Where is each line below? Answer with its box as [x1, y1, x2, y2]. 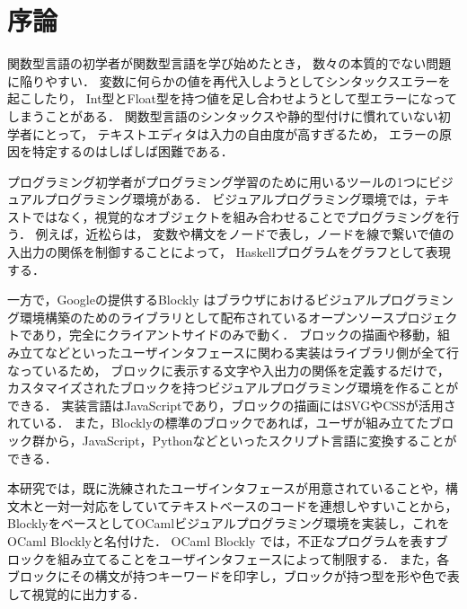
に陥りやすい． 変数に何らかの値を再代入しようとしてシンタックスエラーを [7, 71, 451, 90]
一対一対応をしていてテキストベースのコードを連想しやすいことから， [44, 496, 458, 515]
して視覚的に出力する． [7, 584, 145, 603]
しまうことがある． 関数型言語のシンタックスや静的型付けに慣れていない [7, 106, 438, 125]
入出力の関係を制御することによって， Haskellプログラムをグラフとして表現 [7, 243, 451, 261]
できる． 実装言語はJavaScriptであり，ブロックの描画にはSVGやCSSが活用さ [7, 395, 456, 414]
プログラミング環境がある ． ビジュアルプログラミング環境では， [44, 190, 425, 208]
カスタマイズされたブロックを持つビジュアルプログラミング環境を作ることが [7, 378, 459, 397]
